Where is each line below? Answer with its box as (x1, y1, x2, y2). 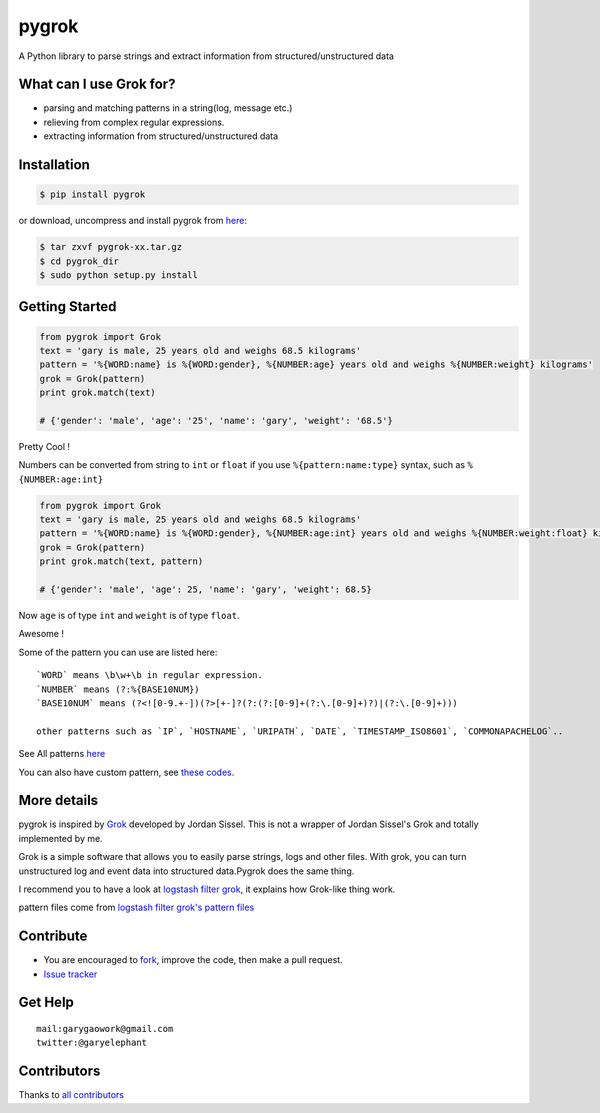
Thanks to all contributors (18, 1089, 125, 1101)
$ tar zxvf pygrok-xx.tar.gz (39, 241, 183, 253)
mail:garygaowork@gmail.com (36, 1023, 174, 1035)
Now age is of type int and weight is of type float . (18, 610, 240, 621)
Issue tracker (43, 968, 98, 980)
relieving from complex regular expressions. (43, 116, 225, 128)
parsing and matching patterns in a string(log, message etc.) (43, 102, 293, 114)
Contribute (18, 928, 88, 945)
